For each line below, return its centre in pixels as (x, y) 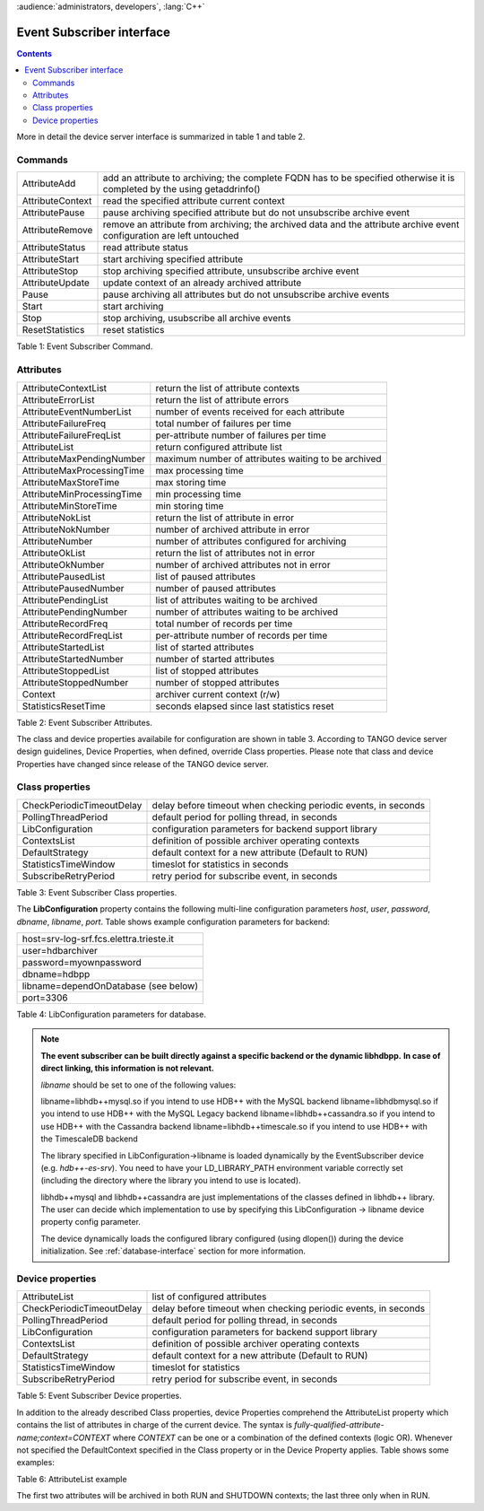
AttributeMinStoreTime (69, 505)
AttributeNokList (56, 518)
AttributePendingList (65, 599)
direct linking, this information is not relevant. (127, 1069)
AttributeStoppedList (65, 670)
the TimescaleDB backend (89, 1139)
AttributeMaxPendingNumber (84, 459)
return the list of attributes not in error (235, 553)
